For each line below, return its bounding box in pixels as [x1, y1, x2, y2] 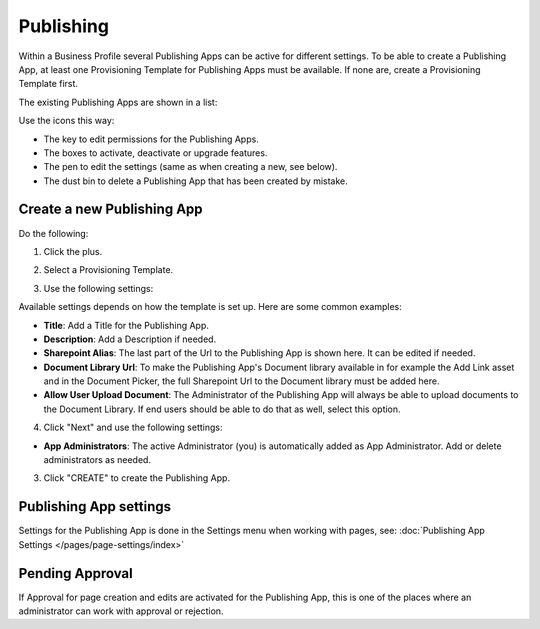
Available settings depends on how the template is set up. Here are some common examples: [18, 301, 402, 313]
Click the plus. [43, 245, 103, 257]
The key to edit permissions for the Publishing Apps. [43, 133, 259, 145]
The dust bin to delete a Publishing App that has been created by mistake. [43, 175, 349, 187]
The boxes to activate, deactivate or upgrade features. [43, 146, 268, 159]
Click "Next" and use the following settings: [43, 421, 223, 434]
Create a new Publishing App [18, 201, 204, 218]
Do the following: [18, 227, 89, 239]
